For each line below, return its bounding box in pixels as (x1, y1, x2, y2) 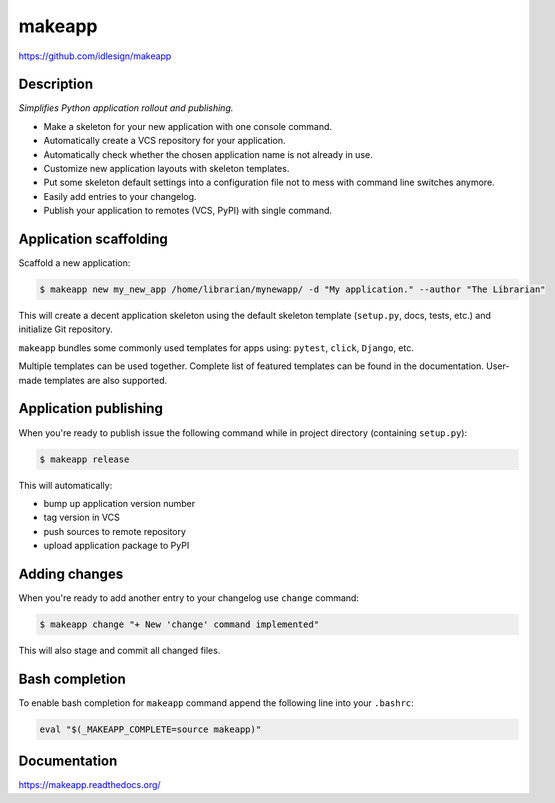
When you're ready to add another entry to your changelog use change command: (18, 591, 360, 604)
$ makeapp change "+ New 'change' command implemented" (39, 618, 320, 630)
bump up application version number (43, 497, 195, 509)
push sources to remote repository (43, 525, 187, 537)
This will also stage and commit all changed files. (18, 644, 221, 656)
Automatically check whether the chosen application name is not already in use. (43, 148, 374, 160)
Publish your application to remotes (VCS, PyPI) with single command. (43, 205, 333, 217)
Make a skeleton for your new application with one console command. (43, 120, 333, 132)
